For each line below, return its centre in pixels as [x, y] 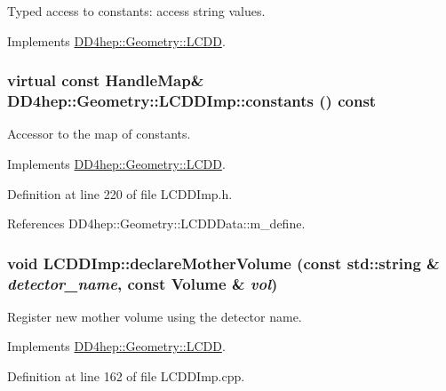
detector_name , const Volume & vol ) [143, 283]
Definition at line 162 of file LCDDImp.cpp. [126, 376]
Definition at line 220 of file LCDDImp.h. [120, 193]
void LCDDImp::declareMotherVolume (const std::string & [223, 263]
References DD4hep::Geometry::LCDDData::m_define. [156, 223]
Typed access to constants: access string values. [136, 11]
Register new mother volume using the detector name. [155, 316]
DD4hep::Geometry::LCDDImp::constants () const [192, 101]
